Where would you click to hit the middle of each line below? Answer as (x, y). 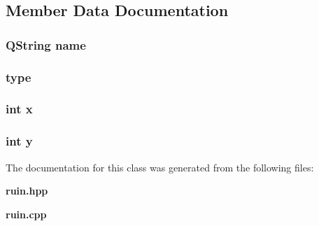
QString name (46, 44)
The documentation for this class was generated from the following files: (160, 167)
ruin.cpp (26, 214)
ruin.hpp (27, 191)
